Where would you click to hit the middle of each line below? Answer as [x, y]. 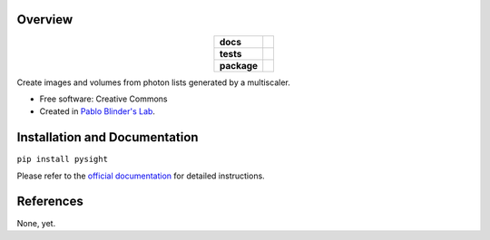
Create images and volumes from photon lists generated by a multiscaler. [153, 82]
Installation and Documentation [108, 137]
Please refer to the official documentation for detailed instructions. [141, 176]
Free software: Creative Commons [103, 99]
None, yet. [36, 223]
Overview [45, 19]
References [50, 202]
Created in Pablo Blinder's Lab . [98, 111]
